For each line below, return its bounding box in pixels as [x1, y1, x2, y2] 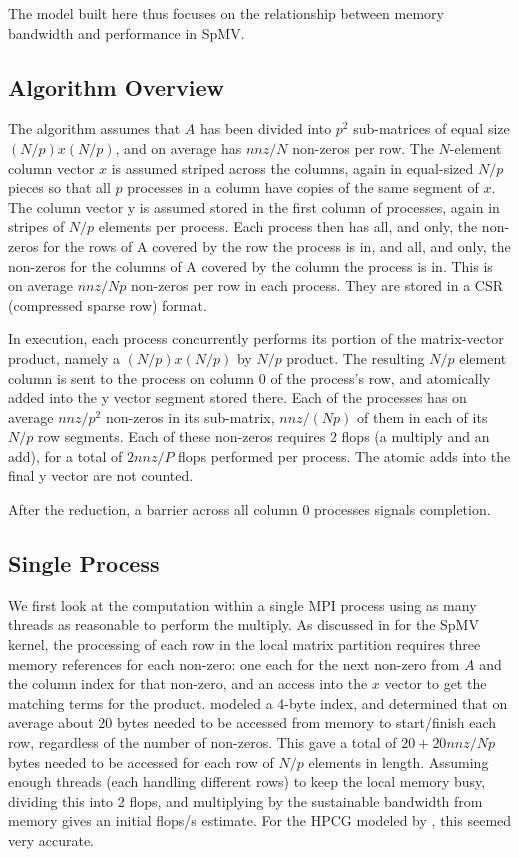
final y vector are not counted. [8, 465, 194, 486]
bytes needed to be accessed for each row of [8, 751, 274, 772]
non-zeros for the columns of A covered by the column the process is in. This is [8, 255, 493, 276]
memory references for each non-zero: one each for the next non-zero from [8, 653, 460, 674]
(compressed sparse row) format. [8, 294, 207, 315]
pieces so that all [8, 177, 111, 198]
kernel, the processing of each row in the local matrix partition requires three [8, 634, 481, 655]
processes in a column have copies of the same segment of [127, 177, 479, 198]
